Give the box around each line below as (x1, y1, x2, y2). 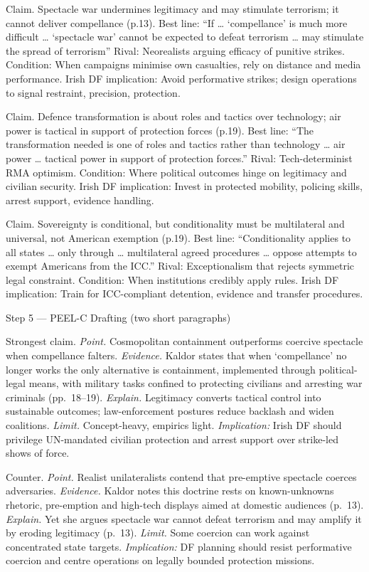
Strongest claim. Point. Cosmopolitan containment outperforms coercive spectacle (6, 334, 363, 349)
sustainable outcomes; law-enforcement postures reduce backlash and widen (6, 403, 334, 418)
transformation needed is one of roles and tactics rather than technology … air (6, 137, 346, 152)
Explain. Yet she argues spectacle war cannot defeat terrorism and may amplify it (6, 511, 362, 526)
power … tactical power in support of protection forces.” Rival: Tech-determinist (6, 150, 353, 165)
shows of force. (6, 445, 70, 460)
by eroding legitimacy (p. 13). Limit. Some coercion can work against (6, 525, 310, 540)
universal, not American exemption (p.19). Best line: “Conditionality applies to (6, 230, 351, 245)
